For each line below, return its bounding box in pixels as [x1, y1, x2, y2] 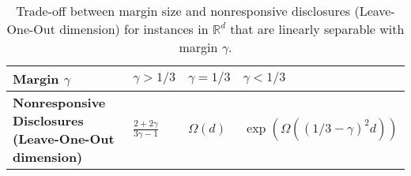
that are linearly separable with [230, 20, 405, 38]
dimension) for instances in [59, 20, 209, 38]
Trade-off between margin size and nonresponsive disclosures [16, 2, 351, 20]
